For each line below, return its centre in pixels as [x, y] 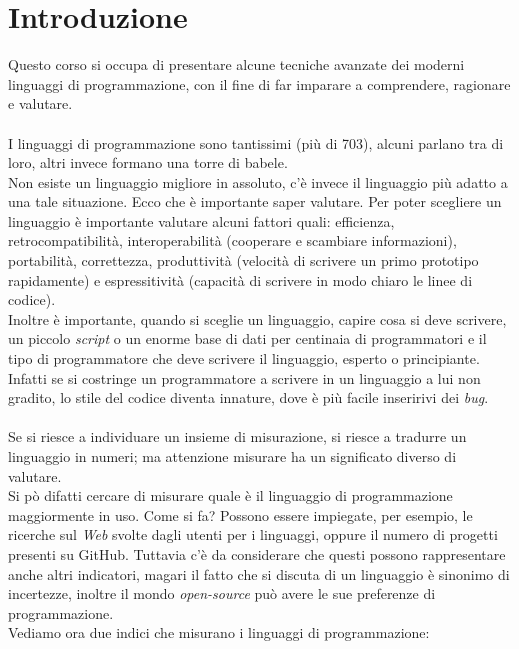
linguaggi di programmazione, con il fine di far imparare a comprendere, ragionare [259, 83]
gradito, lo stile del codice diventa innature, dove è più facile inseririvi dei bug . [248, 397]
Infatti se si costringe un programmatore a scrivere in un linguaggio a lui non [244, 377]
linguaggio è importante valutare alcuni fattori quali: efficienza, [201, 220]
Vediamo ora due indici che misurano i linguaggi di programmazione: [219, 632]
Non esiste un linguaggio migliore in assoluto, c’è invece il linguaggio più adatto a [258, 181]
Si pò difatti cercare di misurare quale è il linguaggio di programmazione [230, 495]
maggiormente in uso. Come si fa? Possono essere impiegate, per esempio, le [240, 514]
